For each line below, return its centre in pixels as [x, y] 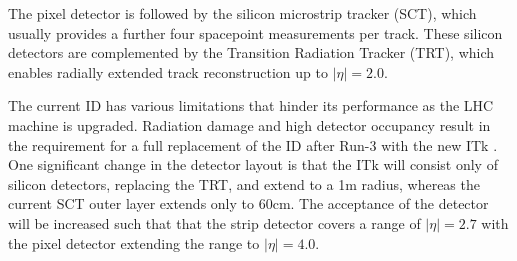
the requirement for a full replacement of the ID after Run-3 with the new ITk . [253, 144]
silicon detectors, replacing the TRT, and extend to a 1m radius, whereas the [244, 183]
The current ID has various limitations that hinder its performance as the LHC [251, 105]
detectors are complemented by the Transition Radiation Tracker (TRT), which [251, 52]
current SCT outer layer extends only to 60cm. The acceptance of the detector [248, 203]
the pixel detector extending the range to [134, 242]
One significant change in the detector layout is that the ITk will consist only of [253, 164]
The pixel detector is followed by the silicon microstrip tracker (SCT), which [242, 13]
